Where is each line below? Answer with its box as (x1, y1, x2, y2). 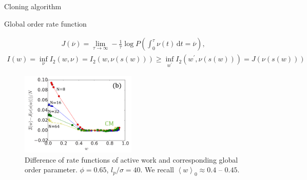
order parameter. (25, 164, 78, 175)
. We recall (140, 164, 174, 175)
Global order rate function (4, 18, 87, 29)
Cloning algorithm (4, 1, 62, 11)
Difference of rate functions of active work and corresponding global (25, 154, 238, 165)
